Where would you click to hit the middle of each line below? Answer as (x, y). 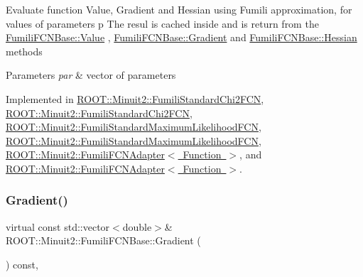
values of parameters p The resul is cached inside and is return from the (162, 23)
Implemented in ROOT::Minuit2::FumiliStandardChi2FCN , (135, 98)
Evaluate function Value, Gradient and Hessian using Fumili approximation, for (179, 9)
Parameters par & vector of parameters (91, 75)
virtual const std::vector (58, 226)
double (137, 226)
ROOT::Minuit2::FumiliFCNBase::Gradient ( (103, 240)
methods (24, 51)
